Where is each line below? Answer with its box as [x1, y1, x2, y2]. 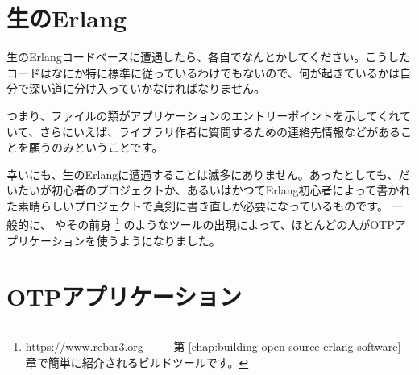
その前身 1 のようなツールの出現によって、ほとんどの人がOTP [66, 214, 395, 233]
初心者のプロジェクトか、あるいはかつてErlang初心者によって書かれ [51, 181, 411, 198]
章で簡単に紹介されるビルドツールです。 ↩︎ [25, 354, 249, 371]
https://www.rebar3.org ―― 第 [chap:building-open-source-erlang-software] [25, 338, 401, 355]
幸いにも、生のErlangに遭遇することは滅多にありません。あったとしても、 [6, 165, 399, 182]
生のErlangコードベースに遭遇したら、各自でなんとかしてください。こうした [6, 48, 411, 65]
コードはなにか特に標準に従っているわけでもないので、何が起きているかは [6, 64, 400, 81]
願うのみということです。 [28, 139, 164, 156]
